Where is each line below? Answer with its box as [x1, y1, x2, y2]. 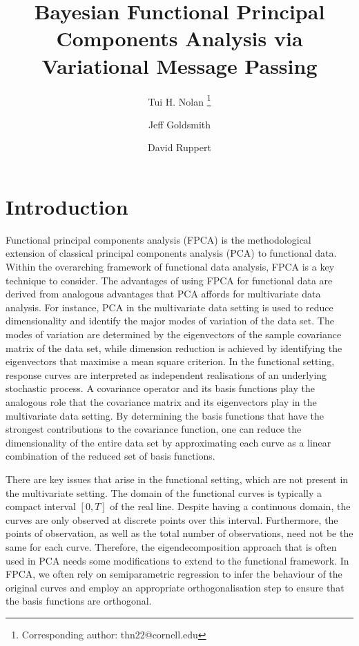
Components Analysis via [56, 24, 303, 52]
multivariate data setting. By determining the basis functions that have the [6, 408, 324, 422]
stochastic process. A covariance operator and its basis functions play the [6, 381, 315, 395]
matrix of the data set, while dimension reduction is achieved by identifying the [6, 340, 342, 355]
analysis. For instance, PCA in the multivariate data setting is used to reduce [6, 300, 333, 314]
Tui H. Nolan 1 [148, 92, 211, 108]
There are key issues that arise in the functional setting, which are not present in [6, 471, 349, 486]
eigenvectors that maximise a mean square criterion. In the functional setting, [6, 354, 335, 369]
